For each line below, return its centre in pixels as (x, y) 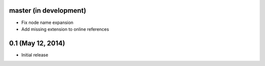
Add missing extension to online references (65, 29)
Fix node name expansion (47, 22)
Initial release (35, 55)
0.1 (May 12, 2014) (37, 43)
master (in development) (48, 11)
